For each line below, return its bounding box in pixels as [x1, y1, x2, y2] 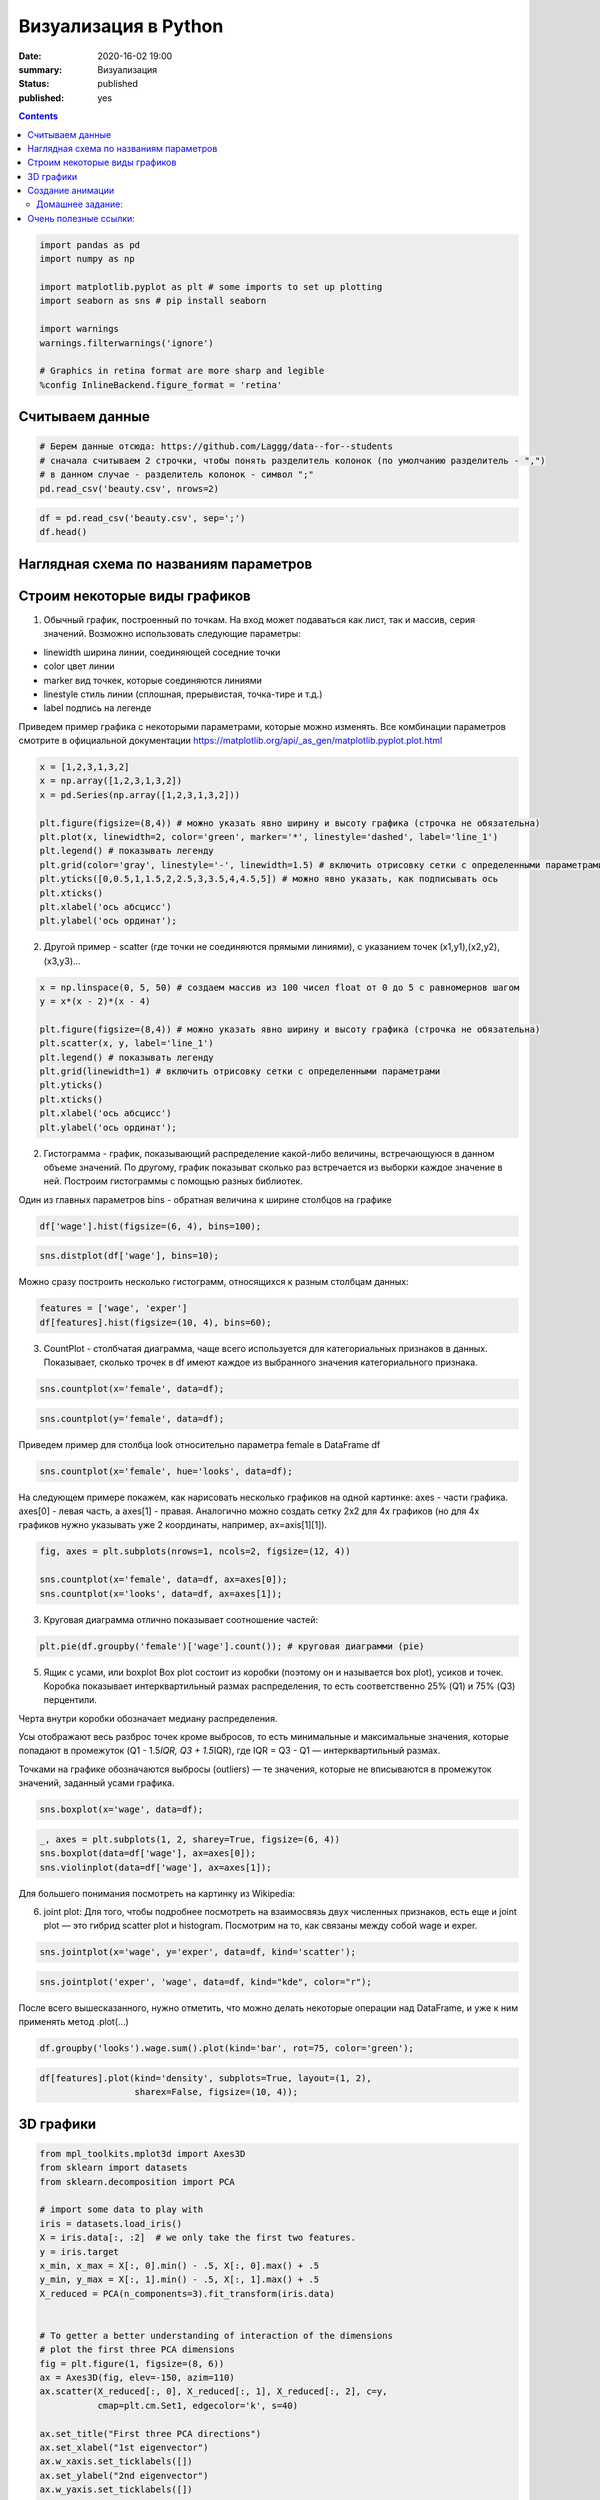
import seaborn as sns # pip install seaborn [39, 295, 267, 307]
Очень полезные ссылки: [27, 212, 135, 224]
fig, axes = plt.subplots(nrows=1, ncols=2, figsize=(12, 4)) [39, 1546, 351, 1557]
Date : [18, 50, 42, 62]
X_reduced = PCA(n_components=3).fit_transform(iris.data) [39, 2288, 335, 2299]
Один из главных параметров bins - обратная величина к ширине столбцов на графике [18, 1193, 392, 1205]
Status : [18, 78, 50, 90]
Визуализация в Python [18, 15, 224, 37]
